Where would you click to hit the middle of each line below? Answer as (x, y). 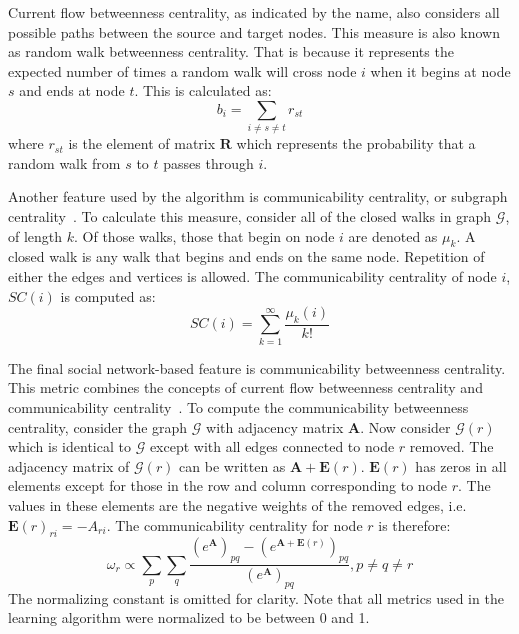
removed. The (451, 446)
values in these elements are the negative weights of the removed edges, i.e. (237, 504)
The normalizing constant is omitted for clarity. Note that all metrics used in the (256, 597)
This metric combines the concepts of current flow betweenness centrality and (245, 387)
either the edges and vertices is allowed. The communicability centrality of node (252, 276)
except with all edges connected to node (272, 446)
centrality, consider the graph (98, 426)
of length (35, 235)
